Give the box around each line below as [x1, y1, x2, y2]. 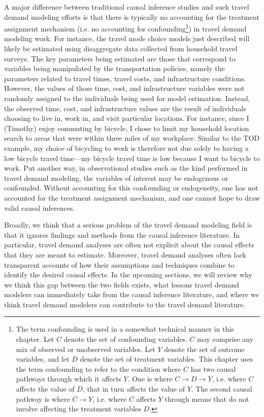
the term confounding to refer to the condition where [16, 363, 181, 374]
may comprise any [197, 334, 253, 344]
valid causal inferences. [4, 202, 75, 213]
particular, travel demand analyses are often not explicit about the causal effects [4, 239, 254, 250]
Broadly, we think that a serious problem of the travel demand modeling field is [4, 219, 252, 230]
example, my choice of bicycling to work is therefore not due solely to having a [4, 142, 249, 153]
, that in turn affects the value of [82, 383, 185, 394]
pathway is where [16, 393, 70, 404]
